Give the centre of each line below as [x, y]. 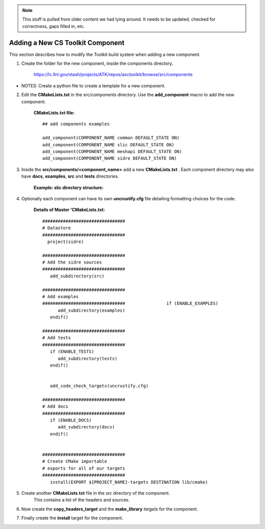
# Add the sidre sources [72, 262]
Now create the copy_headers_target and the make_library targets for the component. [110, 509]
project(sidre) [66, 241]
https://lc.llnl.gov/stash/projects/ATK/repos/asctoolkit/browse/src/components [113, 75]
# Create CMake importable [75, 462]
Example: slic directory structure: [69, 187]
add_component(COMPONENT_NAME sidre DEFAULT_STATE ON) [110, 159]
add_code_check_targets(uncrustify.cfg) [99, 386]
